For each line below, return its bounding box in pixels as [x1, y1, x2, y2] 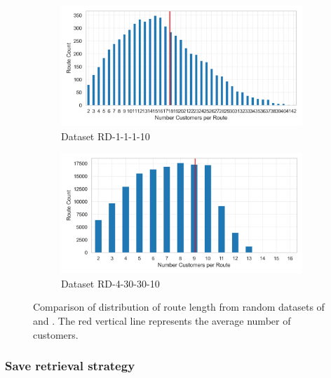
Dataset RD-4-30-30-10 [61, 276, 160, 290]
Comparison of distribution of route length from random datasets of [33, 299, 325, 314]
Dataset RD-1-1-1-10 [61, 128, 150, 143]
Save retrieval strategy [5, 357, 135, 374]
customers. [33, 327, 79, 342]
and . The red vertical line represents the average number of [33, 313, 291, 328]
